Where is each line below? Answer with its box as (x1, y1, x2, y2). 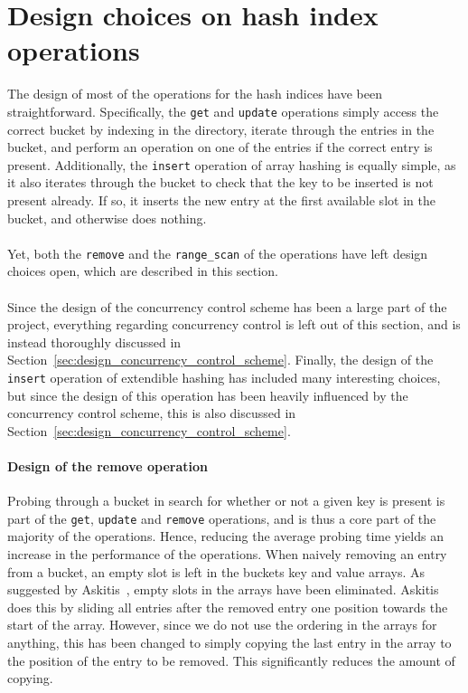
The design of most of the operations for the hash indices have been (7, 84, 383, 103)
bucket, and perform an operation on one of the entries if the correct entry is (7, 138, 433, 157)
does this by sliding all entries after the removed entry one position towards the (7, 597, 448, 616)
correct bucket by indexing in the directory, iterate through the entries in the (7, 119, 435, 138)
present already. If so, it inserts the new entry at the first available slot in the (7, 191, 435, 209)
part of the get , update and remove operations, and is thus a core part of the (7, 508, 436, 527)
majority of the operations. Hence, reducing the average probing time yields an (7, 527, 444, 546)
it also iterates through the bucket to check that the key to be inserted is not (7, 173, 434, 192)
